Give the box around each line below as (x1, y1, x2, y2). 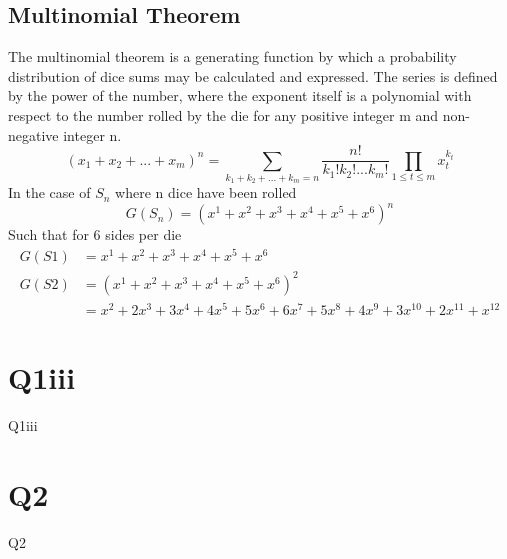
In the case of (8, 182, 91, 203)
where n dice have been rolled (115, 182, 297, 203)
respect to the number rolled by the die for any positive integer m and (8, 104, 439, 125)
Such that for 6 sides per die (8, 224, 182, 245)
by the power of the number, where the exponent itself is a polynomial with (8, 85, 472, 106)
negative (8, 124, 59, 145)
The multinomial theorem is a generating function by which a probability (8, 46, 457, 67)
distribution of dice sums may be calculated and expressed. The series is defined (8, 65, 498, 86)
